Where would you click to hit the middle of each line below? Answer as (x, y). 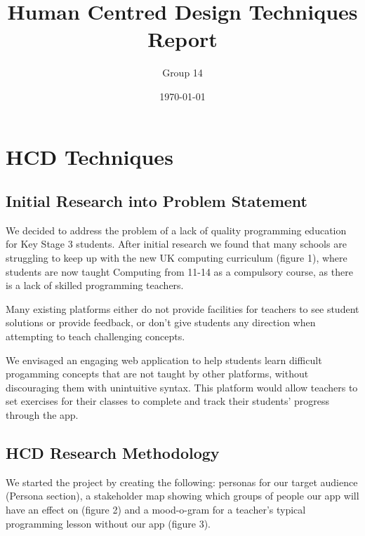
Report (182, 39)
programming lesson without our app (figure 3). (108, 523)
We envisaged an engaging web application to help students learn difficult (164, 360)
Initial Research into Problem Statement (157, 201)
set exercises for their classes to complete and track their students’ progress (168, 401)
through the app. (42, 415)
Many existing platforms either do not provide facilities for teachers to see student (182, 308)
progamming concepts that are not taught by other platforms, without (157, 374)
